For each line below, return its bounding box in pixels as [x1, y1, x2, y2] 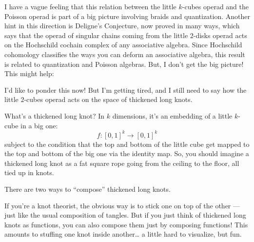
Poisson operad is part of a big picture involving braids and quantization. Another [4, 11, 250, 21]
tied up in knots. [4, 167, 54, 178]
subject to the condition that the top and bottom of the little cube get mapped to [4, 139, 250, 149]
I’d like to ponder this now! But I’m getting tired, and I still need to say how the [4, 84, 247, 95]
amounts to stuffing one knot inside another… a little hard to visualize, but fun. [4, 229, 242, 239]
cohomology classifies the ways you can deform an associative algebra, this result [4, 49, 245, 59]
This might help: [4, 68, 54, 79]
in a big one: [20, 120, 58, 130]
